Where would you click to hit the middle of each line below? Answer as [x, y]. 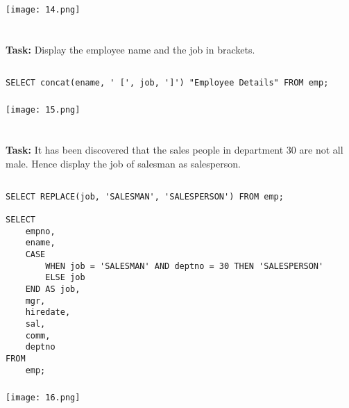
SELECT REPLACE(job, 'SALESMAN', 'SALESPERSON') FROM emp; [145, 196]
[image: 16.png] [43, 398]
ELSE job [65, 278]
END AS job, [53, 289]
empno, [40, 231]
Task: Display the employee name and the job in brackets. [130, 49]
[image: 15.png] [43, 110]
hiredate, [48, 312]
